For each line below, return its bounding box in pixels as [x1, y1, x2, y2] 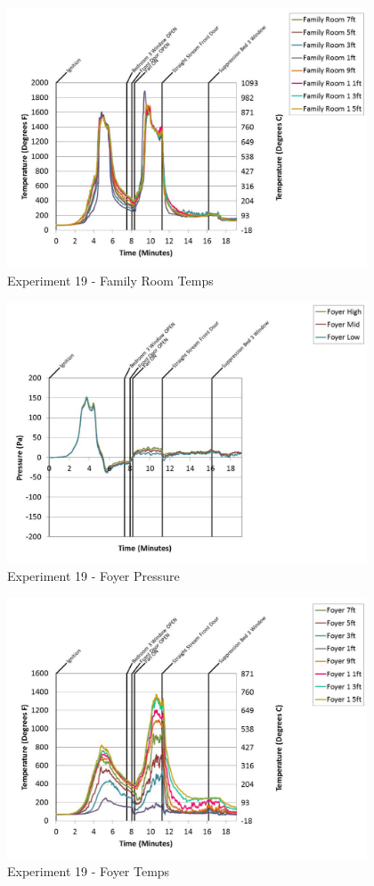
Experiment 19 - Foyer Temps [7, 862, 170, 881]
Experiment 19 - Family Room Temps [7, 271, 214, 290]
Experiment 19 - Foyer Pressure [7, 567, 180, 585]
